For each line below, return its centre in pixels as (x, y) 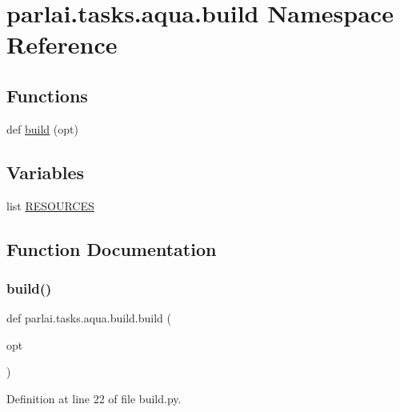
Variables (46, 172)
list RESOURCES (50, 205)
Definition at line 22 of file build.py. (94, 398)
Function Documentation (112, 248)
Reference (62, 44)
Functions (47, 95)
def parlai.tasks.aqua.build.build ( (89, 318)
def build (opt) (42, 128)
